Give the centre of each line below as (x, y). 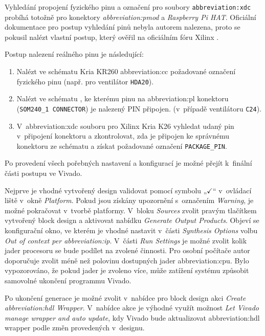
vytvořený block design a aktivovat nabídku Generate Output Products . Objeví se (132, 220)
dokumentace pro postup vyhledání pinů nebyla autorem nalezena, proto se (123, 27)
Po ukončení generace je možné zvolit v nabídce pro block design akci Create (125, 297)
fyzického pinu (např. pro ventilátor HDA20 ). (85, 81)
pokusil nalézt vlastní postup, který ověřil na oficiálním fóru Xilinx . (112, 37)
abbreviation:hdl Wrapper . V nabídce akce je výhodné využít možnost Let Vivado (132, 308)
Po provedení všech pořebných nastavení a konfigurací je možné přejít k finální (128, 163)
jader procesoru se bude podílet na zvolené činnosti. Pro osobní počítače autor (127, 250)
